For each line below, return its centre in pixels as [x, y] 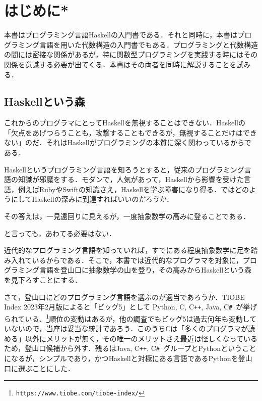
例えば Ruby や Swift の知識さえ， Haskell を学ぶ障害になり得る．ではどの [134, 189]
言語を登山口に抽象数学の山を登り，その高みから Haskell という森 [145, 270]
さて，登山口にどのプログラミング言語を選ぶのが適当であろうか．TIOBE [124, 297]
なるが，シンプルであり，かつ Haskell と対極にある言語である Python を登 [128, 358]
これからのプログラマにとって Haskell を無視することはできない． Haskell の [125, 123]
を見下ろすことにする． [43, 280]
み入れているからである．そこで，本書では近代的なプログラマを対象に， [123, 260]
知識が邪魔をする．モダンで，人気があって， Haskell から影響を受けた [131, 179]
